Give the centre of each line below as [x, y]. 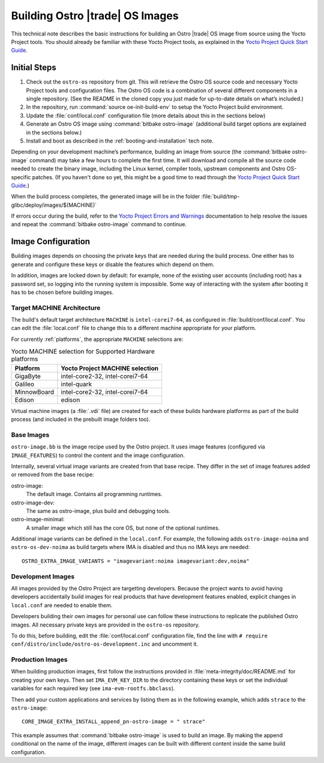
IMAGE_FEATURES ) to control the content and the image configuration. [98, 455]
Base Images [30, 435]
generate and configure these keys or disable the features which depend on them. [113, 264]
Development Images [43, 576]
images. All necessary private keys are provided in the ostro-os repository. [106, 625]
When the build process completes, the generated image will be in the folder [106, 197]
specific [21, 177]
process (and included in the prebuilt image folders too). [81, 419]
